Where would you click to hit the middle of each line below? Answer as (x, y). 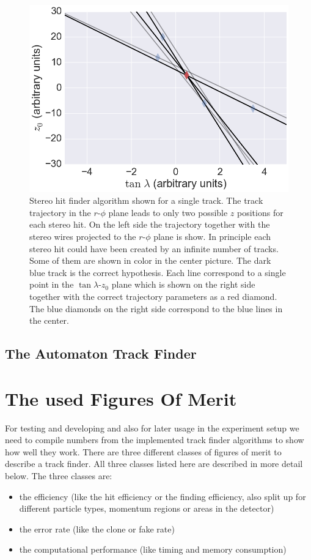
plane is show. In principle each (212, 237)
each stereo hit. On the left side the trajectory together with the (150, 224)
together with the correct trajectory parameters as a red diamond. (153, 297)
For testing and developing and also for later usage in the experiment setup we (152, 427)
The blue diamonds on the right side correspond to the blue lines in (156, 308)
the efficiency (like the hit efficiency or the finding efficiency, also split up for (163, 496)
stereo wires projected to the (83, 237)
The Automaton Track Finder (101, 353)
